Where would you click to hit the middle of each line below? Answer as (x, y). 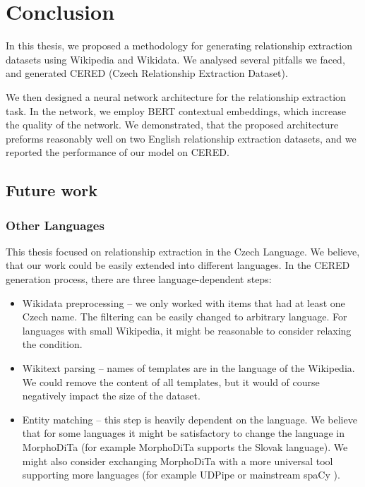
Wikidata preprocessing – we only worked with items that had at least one (184, 302)
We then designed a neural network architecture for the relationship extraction (176, 96)
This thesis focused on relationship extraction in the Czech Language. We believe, (183, 251)
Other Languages (55, 225)
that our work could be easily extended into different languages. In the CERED (178, 265)
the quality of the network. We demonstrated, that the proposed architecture (172, 125)
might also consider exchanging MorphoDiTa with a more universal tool (178, 461)
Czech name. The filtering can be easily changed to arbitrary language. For (185, 317)
